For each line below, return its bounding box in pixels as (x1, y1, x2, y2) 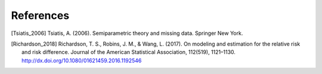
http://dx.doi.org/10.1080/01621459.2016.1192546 (21, 57, 142, 64)
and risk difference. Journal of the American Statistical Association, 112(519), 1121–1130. (21, 49, 236, 56)
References (11, 9, 70, 22)
